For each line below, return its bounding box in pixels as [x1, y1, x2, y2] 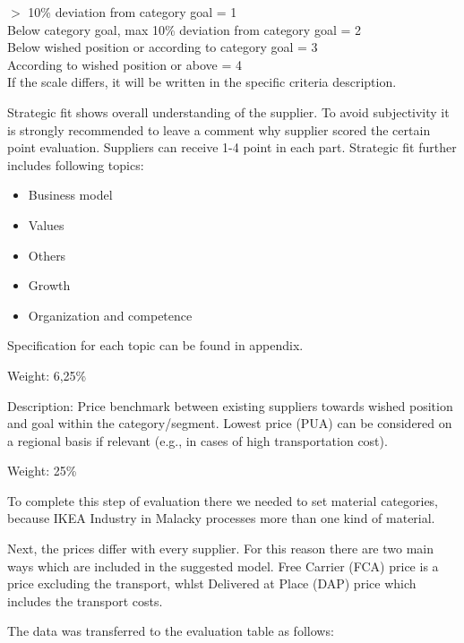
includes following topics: [7, 155, 144, 174]
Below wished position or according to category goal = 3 [7, 38, 318, 56]
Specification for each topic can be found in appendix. [7, 336, 304, 355]
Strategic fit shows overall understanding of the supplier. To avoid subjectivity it [7, 102, 450, 121]
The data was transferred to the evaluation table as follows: [7, 622, 334, 640]
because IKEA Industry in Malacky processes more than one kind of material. [7, 509, 435, 527]
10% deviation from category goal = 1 [28, 3, 237, 21]
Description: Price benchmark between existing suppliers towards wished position [7, 396, 453, 415]
